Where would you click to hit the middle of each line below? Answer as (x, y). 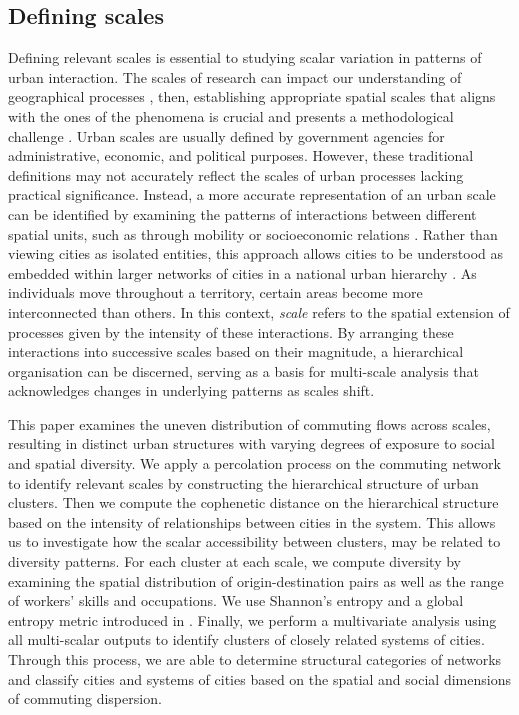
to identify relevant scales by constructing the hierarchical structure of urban (243, 482)
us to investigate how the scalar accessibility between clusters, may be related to (254, 541)
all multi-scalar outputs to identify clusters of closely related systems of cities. (246, 639)
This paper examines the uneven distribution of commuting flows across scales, (249, 423)
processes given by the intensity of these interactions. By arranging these (231, 331)
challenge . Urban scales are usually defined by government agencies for (226, 135)
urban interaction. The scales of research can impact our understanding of (235, 76)
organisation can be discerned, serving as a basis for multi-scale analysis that (244, 370)
